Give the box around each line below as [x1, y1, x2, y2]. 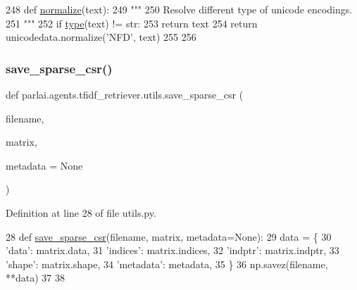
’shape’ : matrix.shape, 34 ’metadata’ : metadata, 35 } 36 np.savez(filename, [6, 256, 328, 271]
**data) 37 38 [6, 270, 65, 285]
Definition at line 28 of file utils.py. [6, 205, 156, 220]
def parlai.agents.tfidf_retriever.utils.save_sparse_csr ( [6, 87, 244, 101]
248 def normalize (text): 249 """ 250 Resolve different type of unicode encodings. [6, 2, 353, 16]
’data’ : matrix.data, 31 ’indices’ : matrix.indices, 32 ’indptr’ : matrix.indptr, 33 [6, 243, 339, 258]
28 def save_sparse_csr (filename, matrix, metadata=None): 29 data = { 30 [6, 229, 332, 244]
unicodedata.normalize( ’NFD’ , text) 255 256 [6, 30, 196, 44]
